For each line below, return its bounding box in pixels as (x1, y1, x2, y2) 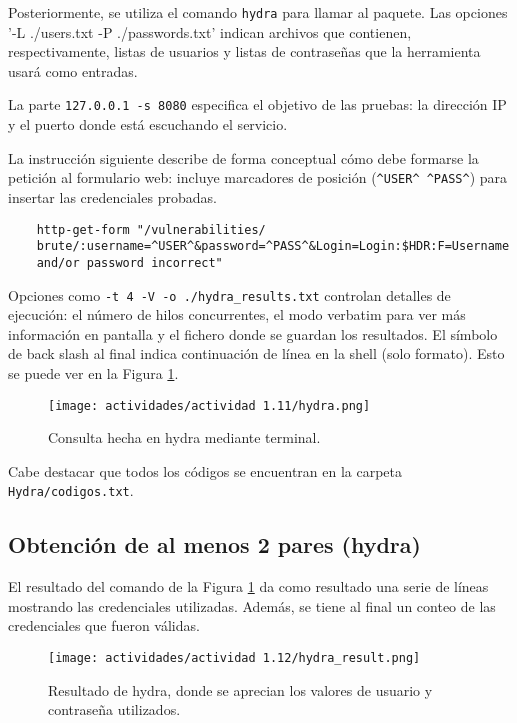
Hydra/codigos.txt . (8, 480, 134, 501)
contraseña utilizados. (48, 699, 181, 720)
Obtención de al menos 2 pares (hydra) (8, 529, 421, 560)
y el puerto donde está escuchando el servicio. (8, 114, 288, 135)
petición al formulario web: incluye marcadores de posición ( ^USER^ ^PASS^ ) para (8, 167, 508, 188)
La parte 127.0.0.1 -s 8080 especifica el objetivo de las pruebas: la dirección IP (8, 94, 507, 115)
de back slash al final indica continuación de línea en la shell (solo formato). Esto (8, 343, 505, 364)
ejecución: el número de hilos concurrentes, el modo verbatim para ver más (8, 304, 466, 325)
